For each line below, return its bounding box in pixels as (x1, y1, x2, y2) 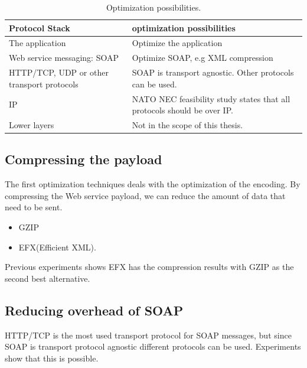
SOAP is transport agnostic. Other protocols (132, 66, 294, 79)
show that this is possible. (5, 351, 99, 364)
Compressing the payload (5, 150, 162, 168)
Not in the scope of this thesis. (132, 119, 243, 131)
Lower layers (9, 119, 54, 131)
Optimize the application (132, 37, 223, 49)
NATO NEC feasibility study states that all (132, 92, 290, 105)
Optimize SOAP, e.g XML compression (132, 51, 273, 64)
